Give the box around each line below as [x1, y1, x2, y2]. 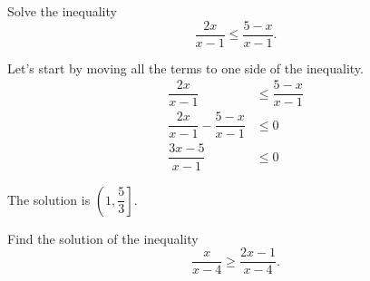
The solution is [7, 189, 91, 208]
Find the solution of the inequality [7, 228, 199, 247]
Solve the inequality [7, 2, 117, 20]
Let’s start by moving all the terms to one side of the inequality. [7, 58, 364, 77]
